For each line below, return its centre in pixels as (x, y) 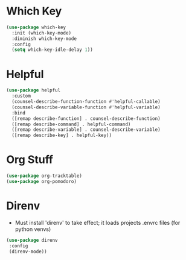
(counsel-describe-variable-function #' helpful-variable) (86, 107)
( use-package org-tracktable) (44, 176)
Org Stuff (30, 160)
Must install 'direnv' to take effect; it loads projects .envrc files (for (98, 222)
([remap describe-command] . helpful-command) (71, 124)
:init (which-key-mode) (41, 33)
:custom (21, 96)
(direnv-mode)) (28, 252)
